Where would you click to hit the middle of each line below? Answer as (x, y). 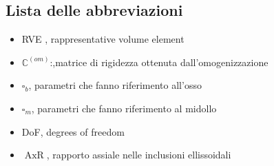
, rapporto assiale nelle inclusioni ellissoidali (139, 155)
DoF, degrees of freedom (73, 131)
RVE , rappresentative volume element (103, 39)
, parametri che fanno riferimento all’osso (115, 85)
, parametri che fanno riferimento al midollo (124, 108)
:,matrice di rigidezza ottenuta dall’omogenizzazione (159, 62)
